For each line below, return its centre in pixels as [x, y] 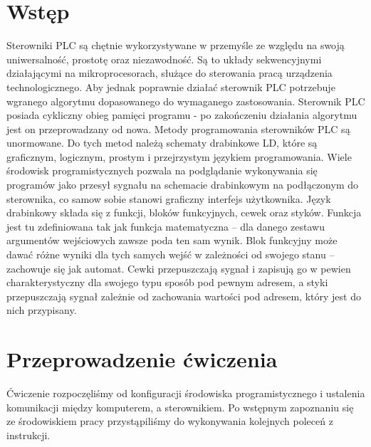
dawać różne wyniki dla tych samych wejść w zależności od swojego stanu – [171, 254]
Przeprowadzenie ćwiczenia [142, 359]
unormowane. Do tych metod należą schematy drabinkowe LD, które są [162, 143]
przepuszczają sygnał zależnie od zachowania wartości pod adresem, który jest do [184, 296]
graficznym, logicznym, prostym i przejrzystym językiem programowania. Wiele [179, 156]
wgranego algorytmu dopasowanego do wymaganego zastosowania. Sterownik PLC [186, 101]
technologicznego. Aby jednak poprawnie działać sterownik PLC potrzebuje [171, 86]
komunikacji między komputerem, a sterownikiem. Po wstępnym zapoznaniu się [180, 407]
